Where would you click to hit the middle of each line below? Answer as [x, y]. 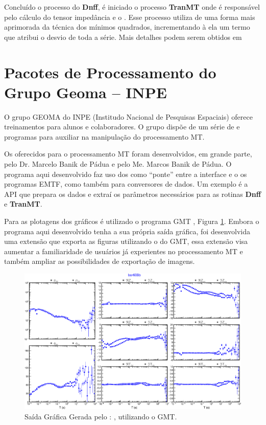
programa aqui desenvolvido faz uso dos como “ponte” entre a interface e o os [126, 174]
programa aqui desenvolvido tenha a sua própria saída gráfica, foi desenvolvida [127, 231]
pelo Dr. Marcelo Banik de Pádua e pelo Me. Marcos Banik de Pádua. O [118, 164]
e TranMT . [23, 204]
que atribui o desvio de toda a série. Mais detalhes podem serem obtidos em [123, 37]
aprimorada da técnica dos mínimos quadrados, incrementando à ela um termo [127, 27]
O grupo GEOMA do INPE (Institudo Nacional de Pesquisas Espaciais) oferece [128, 116]
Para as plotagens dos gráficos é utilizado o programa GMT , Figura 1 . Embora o [132, 221]
